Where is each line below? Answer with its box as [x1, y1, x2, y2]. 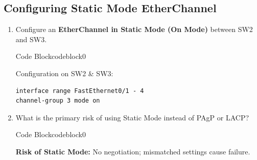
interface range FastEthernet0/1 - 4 [15, 87, 144, 94]
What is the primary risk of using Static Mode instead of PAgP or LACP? [15, 112, 249, 122]
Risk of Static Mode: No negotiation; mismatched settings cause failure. [15, 146, 250, 156]
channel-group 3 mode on [15, 97, 100, 105]
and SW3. [15, 34, 47, 44]
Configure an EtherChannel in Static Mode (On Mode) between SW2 [15, 24, 253, 35]
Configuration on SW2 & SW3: [15, 68, 113, 78]
